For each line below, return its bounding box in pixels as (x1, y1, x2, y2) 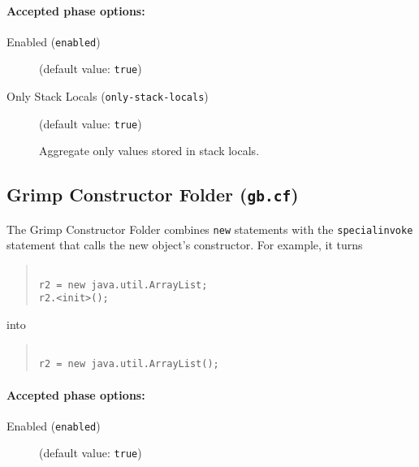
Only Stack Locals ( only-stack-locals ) (6, 88, 209, 105)
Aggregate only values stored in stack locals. (39, 142, 260, 159)
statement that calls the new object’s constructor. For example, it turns (6, 236, 363, 253)
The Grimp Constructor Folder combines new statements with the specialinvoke (6, 220, 413, 237)
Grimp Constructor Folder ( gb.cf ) (6, 182, 299, 207)
